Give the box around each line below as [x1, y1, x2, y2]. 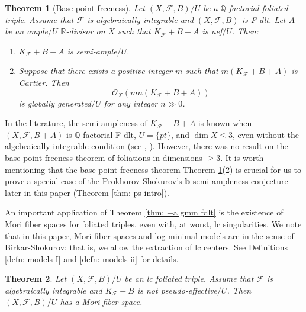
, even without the [233, 128, 299, 140]
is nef [202, 25, 223, 37]
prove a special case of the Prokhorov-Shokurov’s [5, 175, 182, 187]
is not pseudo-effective [137, 284, 217, 296]
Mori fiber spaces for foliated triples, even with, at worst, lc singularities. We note [5, 217, 302, 230]
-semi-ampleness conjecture [190, 175, 288, 187]
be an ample [5, 25, 48, 37]
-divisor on [66, 25, 105, 37]
